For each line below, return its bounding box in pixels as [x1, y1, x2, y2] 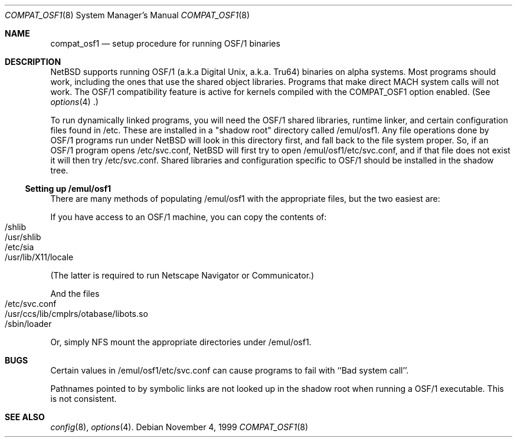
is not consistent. [50, 394, 117, 404]
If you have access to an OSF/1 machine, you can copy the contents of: [50, 212, 327, 222]
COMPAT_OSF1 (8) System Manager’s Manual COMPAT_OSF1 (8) [5, 10, 250, 20]
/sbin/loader [5, 319, 52, 329]
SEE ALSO [5, 412, 45, 422]
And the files [50, 289, 100, 299]
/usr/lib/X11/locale [5, 252, 74, 262]
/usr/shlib [5, 232, 41, 242]
